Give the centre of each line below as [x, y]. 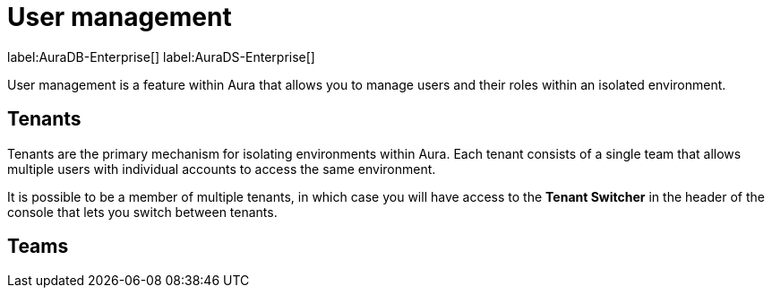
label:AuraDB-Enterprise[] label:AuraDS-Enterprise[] [161, 56]
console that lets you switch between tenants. [142, 212]
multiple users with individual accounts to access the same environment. [222, 169]
